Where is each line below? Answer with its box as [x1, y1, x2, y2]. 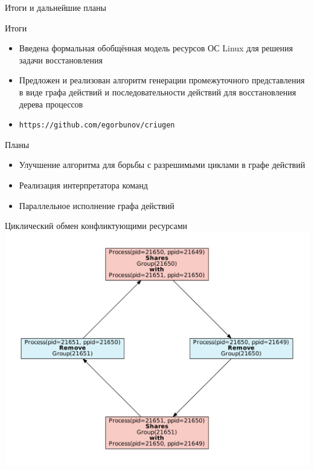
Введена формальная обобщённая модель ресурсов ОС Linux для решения [19, 42, 293, 54]
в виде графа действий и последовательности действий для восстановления [19, 85, 296, 98]
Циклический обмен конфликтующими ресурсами [5, 219, 187, 232]
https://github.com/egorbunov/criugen [19, 121, 175, 130]
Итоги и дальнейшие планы [5, 1, 106, 13]
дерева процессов [19, 97, 83, 110]
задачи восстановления [19, 53, 103, 66]
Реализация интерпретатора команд [19, 179, 148, 191]
